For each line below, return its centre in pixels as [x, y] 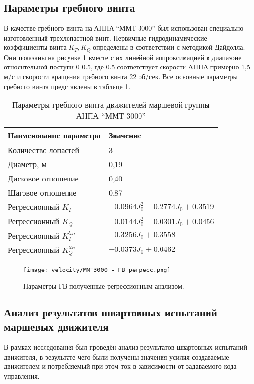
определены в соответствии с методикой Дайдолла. [169, 47]
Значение [125, 136]
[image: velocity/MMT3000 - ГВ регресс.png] [97, 270]
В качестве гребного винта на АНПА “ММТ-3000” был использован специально [124, 28]
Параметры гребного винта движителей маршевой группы [111, 105]
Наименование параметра [54, 136]
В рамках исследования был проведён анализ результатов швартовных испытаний [126, 347]
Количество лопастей [44, 150]
